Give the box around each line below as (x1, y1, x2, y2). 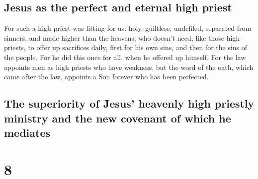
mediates (4, 124, 51, 140)
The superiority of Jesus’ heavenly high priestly (4, 96, 255, 111)
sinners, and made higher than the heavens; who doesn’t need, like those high (4, 32, 240, 43)
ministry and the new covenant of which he (4, 110, 231, 125)
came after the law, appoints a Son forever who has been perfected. (4, 71, 209, 82)
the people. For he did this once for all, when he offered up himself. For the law (4, 52, 246, 62)
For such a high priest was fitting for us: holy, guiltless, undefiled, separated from (4, 23, 252, 33)
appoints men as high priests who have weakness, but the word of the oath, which (4, 61, 254, 72)
